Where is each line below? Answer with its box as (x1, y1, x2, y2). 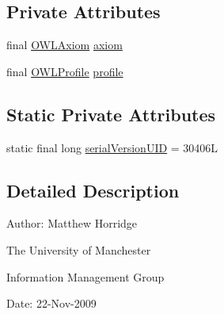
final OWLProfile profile (6, 63, 123, 79)
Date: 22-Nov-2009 (6, 295, 97, 312)
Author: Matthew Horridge (6, 215, 138, 232)
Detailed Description (6, 178, 180, 202)
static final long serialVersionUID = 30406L (6, 139, 218, 155)
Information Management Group (6, 268, 165, 285)
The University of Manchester (6, 241, 151, 258)
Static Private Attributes (6, 101, 216, 126)
